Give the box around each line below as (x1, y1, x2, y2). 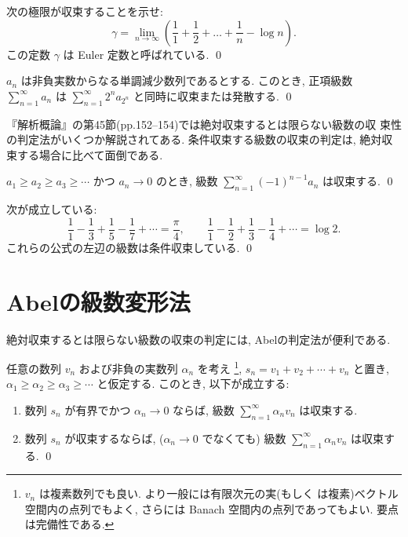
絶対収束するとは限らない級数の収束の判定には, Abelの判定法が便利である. (6, 331, 391, 347)
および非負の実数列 (78, 360, 178, 376)
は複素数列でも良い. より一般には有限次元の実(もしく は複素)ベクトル (38, 485, 399, 502)
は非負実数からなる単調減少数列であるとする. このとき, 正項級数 (20, 72, 353, 89)
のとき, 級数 (155, 173, 218, 189)
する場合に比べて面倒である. (16, 146, 163, 163)
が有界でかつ (64, 401, 131, 418)
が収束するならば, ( (64, 429, 164, 446)
